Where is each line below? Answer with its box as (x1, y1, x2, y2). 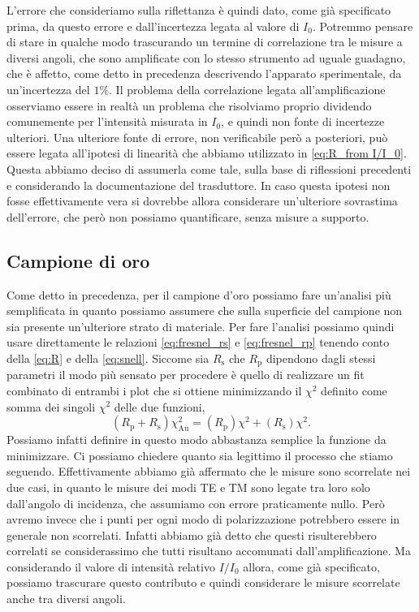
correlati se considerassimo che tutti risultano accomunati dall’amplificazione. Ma (6, 542, 411, 559)
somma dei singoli (6, 398, 96, 415)
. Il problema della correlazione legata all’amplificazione (109, 80, 386, 97)
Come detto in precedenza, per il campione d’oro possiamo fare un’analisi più (6, 286, 391, 303)
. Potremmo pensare (312, 17, 413, 34)
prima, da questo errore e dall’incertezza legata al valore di (6, 17, 300, 34)
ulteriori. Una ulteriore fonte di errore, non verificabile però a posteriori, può (6, 128, 388, 145)
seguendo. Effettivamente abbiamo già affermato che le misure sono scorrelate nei (6, 463, 411, 480)
